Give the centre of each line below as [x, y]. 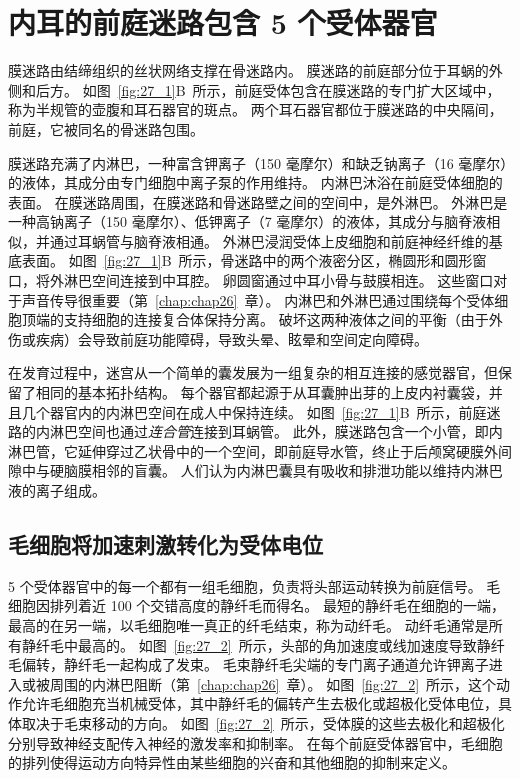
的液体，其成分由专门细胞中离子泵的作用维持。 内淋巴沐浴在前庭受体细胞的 [255, 182]
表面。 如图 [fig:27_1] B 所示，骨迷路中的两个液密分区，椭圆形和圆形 [247, 260]
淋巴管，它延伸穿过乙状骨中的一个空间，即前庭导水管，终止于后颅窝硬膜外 [253, 450]
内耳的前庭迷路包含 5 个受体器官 [223, 22]
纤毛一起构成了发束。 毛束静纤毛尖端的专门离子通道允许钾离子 [283, 664]
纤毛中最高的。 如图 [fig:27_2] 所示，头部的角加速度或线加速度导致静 [263, 644]
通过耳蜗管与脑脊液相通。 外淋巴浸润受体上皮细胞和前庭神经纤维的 [269, 240]
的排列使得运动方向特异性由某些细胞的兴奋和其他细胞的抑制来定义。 [232, 762]
